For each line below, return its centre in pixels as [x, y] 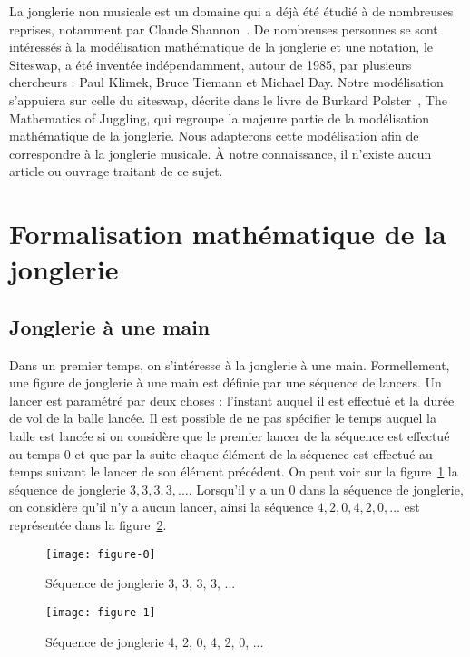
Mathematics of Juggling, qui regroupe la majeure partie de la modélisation [219, 118]
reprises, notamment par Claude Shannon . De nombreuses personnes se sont [224, 29]
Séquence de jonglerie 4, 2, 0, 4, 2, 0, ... [155, 641]
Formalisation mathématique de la [228, 234]
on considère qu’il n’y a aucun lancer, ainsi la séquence [162, 507]
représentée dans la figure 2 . [88, 525]
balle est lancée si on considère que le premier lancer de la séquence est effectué [230, 436]
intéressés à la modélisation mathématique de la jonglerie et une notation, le [221, 47]
